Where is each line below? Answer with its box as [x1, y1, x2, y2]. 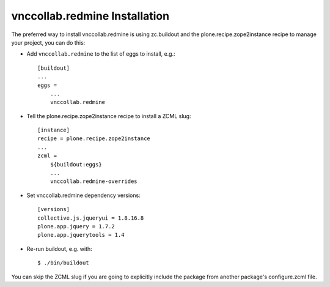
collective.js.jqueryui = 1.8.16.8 [37, 214, 144, 222]
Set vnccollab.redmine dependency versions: [26, 192, 141, 199]
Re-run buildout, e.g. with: [26, 245, 93, 252]
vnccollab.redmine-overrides [50, 178, 137, 185]
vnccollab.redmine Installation [11, 9, 170, 23]
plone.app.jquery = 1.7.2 [37, 223, 116, 229]
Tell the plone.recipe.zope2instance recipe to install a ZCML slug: [26, 112, 191, 119]
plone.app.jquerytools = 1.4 [37, 231, 125, 239]
